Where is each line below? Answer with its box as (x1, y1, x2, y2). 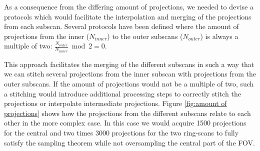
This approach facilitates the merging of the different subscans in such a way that (4, 58, 254, 69)
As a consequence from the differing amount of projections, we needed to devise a (4, 1, 253, 11)
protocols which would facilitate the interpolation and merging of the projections (4, 11, 251, 21)
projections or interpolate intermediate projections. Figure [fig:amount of (4, 98, 227, 108)
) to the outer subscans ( (107, 30, 183, 41)
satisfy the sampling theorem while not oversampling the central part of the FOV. (4, 137, 255, 147)
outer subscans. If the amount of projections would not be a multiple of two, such (4, 78, 254, 89)
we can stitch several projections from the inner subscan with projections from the (4, 68, 256, 79)
